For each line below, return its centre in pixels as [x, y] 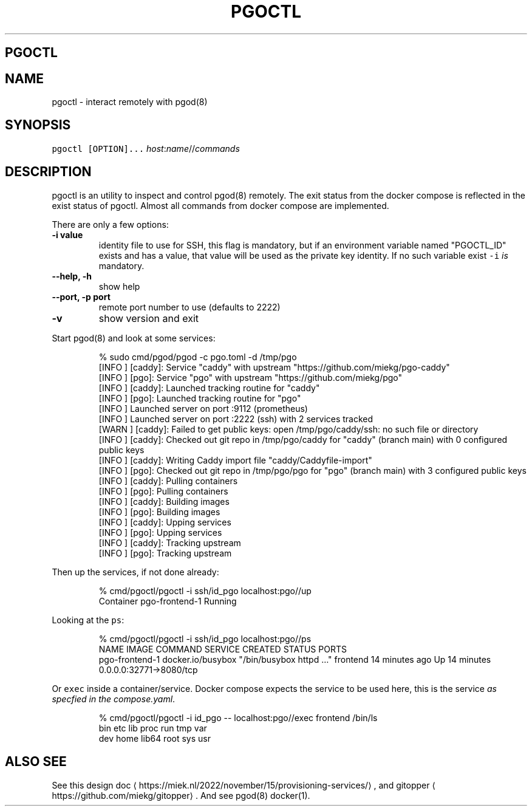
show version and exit [149, 318]
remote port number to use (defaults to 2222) [189, 307]
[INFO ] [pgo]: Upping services [160, 532]
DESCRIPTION [48, 172]
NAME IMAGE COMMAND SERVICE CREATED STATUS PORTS [223, 649]
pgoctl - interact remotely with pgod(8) [130, 102]
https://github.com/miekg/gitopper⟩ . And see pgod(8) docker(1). [181, 795]
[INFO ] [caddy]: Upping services [165, 522]
